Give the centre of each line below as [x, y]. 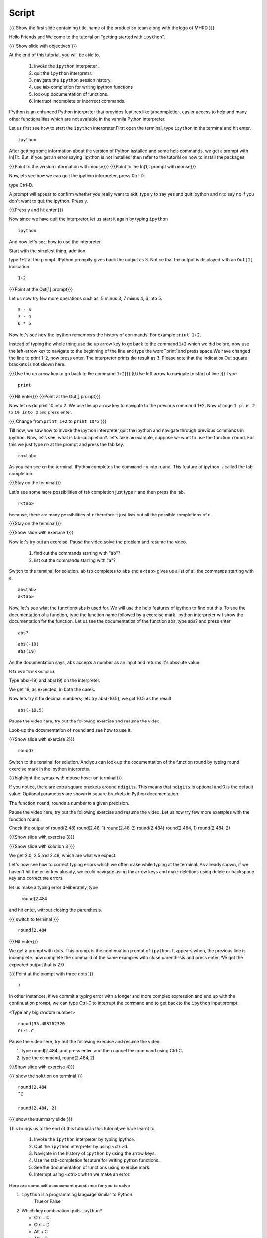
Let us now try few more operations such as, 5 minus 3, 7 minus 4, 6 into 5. [86, 298]
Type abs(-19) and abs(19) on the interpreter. [55, 680]
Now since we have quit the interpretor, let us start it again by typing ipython [89, 219]
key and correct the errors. [37, 878]
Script [22, 13]
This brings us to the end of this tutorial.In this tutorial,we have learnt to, [82, 1128]
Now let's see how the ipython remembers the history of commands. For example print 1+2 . [105, 335]
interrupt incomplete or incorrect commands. [80, 101]
